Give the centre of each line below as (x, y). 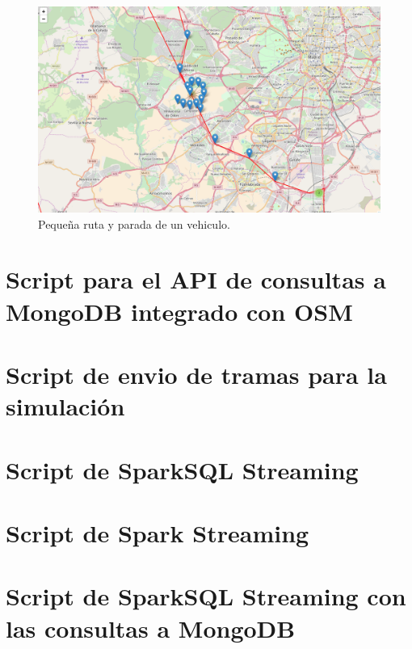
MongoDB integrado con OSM (179, 311)
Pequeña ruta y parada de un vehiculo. (134, 223)
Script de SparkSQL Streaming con (206, 596)
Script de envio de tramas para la (196, 374)
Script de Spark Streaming (158, 532)
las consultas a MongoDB (151, 628)
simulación (65, 406)
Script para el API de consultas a (196, 279)
